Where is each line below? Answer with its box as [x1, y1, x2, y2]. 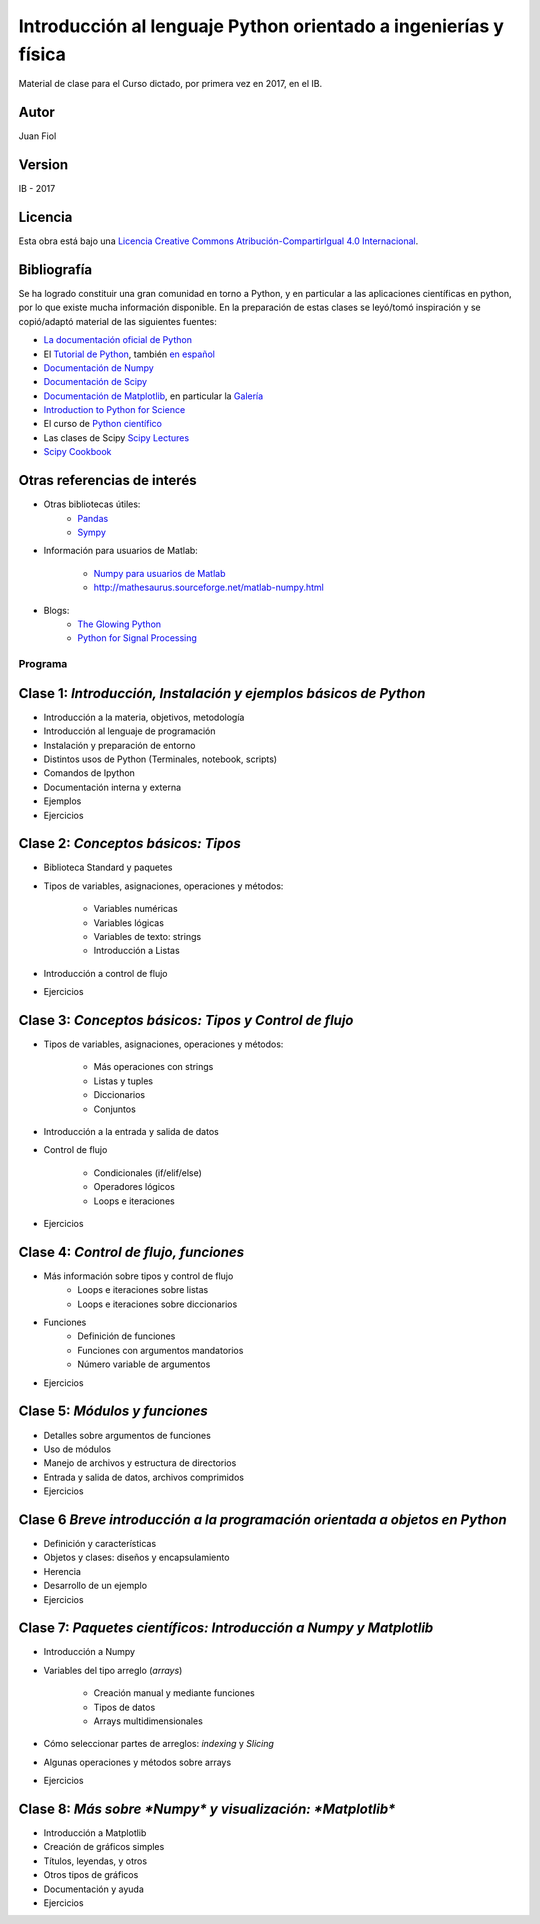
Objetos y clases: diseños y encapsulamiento [43, 1551, 230, 1564]
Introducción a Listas [93, 945, 180, 957]
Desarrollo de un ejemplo [43, 1580, 148, 1592]
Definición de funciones [77, 1330, 176, 1342]
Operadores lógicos [93, 1181, 175, 1193]
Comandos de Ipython [43, 767, 135, 779]
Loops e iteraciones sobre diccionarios [77, 1298, 238, 1310]
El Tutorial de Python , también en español [43, 348, 215, 360]
